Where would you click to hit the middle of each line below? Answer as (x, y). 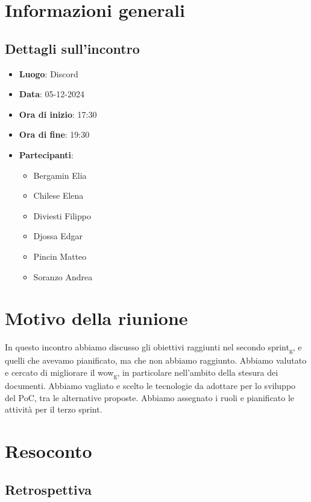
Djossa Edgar (58, 236)
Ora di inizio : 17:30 (58, 114)
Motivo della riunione (96, 318)
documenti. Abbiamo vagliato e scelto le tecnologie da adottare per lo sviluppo (150, 386)
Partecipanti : (46, 154)
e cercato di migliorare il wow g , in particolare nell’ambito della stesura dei (142, 373)
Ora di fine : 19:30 (54, 134)
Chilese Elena (58, 195)
